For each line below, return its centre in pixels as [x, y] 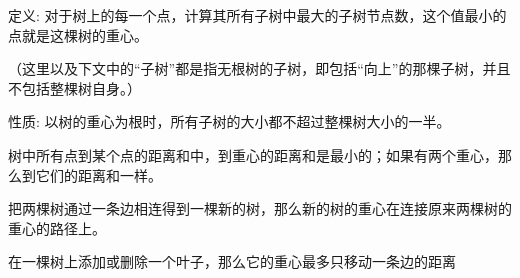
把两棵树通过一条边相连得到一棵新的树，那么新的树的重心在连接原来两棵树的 [260, 208]
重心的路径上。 [57, 227]
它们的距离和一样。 [98, 174]
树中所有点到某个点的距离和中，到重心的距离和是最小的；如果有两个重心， [253, 154]
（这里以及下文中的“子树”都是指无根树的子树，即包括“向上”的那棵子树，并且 [259, 68]
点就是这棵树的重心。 [78, 34]
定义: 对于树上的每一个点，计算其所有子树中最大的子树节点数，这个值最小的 [257, 15]
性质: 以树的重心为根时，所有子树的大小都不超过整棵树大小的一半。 [229, 121]
